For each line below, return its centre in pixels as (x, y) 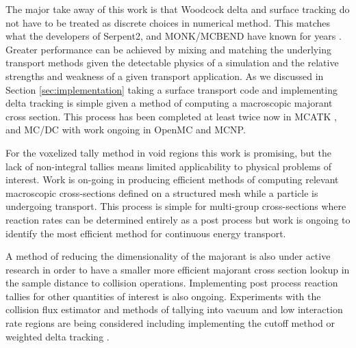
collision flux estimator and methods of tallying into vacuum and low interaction (174, 309)
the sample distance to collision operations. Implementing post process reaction (172, 283)
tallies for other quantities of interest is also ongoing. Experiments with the (163, 296)
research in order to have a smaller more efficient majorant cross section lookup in (178, 269)
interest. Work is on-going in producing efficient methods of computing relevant (172, 179)
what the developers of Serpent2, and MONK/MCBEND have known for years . (174, 36)
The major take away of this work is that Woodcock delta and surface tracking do (178, 9)
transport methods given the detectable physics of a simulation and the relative (172, 63)
